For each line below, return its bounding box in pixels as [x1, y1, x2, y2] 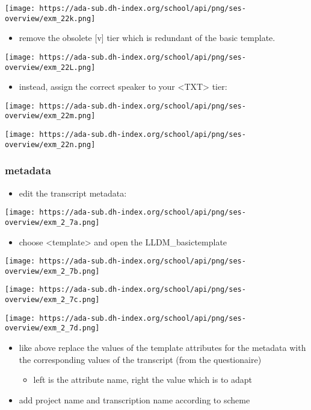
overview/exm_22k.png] [5, 14, 96, 23]
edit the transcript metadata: [19, 186, 127, 199]
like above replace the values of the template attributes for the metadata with [19, 341, 306, 354]
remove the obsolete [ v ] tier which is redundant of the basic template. [19, 31, 276, 44]
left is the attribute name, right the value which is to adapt [33, 373, 253, 386]
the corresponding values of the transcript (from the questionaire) [19, 353, 262, 365]
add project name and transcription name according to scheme [19, 393, 250, 406]
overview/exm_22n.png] [5, 140, 96, 149]
